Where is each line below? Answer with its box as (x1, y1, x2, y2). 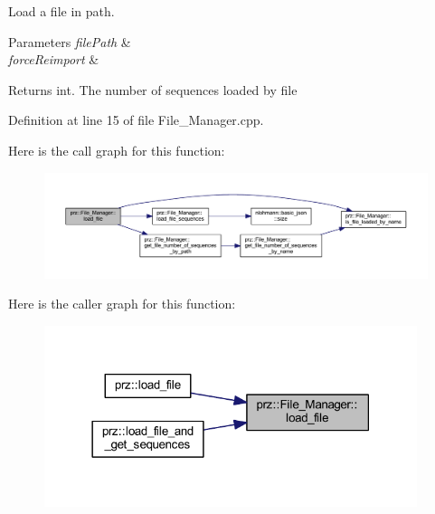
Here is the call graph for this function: (8, 140, 225, 159)
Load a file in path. (8, 2, 115, 20)
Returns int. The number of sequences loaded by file (8, 80, 298, 99)
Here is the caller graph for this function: (8, 294, 236, 313)
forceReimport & (8, 50, 99, 69)
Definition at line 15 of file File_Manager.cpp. (8, 110, 264, 129)
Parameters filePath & (8, 32, 131, 51)
